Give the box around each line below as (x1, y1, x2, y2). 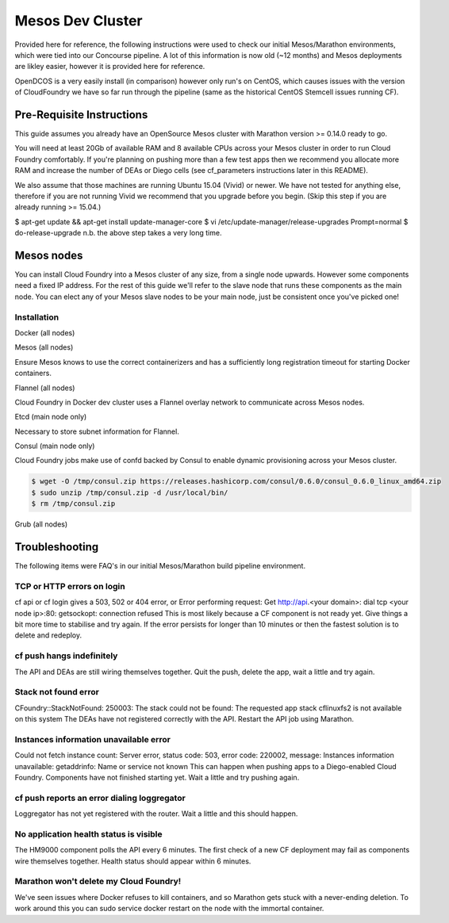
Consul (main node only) (14, 441, 95, 451)
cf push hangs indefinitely (14, 650, 118, 661)
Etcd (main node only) (14, 412, 87, 422)
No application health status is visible (14, 829, 163, 840)
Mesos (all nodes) (14, 343, 74, 352)
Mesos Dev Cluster (14, 12, 143, 29)
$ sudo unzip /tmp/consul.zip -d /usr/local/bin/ (31, 488, 228, 497)
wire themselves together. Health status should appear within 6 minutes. (14, 856, 251, 866)
